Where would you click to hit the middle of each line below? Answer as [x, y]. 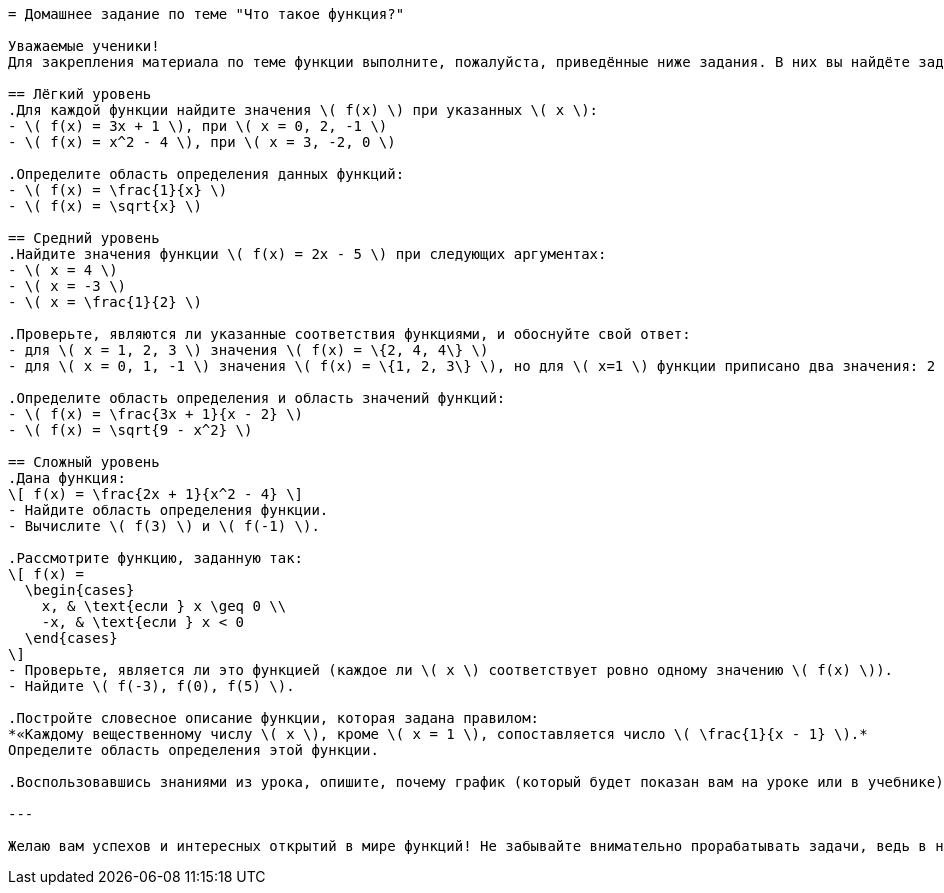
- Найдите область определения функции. [168, 510]
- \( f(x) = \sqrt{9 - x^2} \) [130, 430]
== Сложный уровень [84, 462]
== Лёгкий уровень [80, 94]
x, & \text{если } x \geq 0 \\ [164, 606]
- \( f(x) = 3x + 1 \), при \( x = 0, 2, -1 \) [198, 126]
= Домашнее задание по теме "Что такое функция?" [206, 14]
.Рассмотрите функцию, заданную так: [156, 558]
